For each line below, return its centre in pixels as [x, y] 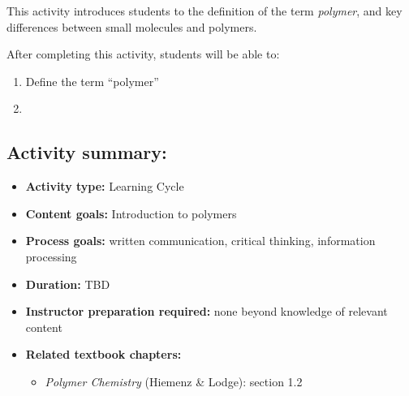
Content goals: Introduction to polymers [131, 213]
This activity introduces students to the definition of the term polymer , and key [204, 11]
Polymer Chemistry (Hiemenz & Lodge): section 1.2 [174, 381]
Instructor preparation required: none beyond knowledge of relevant [207, 311]
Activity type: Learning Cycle [105, 186]
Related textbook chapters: [103, 354]
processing [51, 256]
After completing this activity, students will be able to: [143, 54]
